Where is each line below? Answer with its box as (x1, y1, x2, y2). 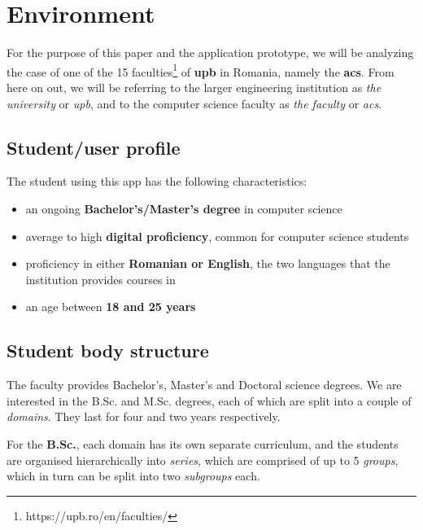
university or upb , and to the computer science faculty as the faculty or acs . (7, 94, 382, 112)
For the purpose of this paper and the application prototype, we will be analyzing (7, 44, 414, 61)
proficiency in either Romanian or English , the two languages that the (25, 255, 390, 272)
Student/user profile (7, 134, 181, 160)
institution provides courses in (25, 270, 176, 287)
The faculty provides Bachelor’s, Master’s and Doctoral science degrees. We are (7, 376, 402, 393)
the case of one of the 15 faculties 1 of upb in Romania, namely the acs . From (7, 60, 395, 80)
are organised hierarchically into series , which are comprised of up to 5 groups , (7, 451, 399, 468)
